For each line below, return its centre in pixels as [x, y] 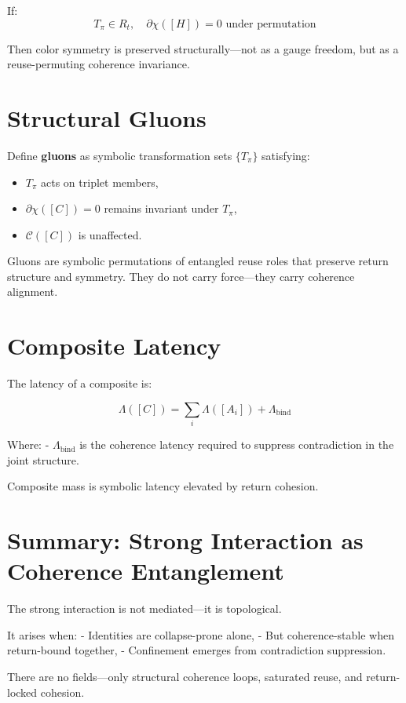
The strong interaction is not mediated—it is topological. [144, 608]
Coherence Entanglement [146, 571]
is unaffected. [110, 234]
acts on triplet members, [100, 182]
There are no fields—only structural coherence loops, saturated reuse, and [185, 676]
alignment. [33, 291]
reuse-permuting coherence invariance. [99, 64]
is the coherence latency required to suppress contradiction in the [237, 444]
